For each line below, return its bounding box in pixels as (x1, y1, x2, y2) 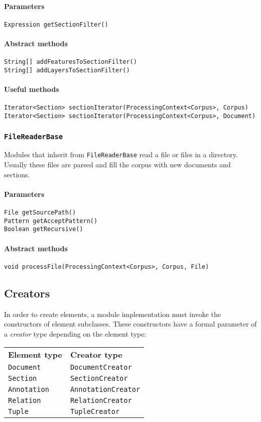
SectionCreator (70, 374, 128, 382)
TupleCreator (70, 407, 120, 415)
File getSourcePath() (4, 209, 76, 217)
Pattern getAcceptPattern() (4, 217, 98, 225)
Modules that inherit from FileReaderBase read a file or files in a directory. (4, 149, 238, 160)
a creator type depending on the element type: (4, 328, 147, 339)
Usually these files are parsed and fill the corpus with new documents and (4, 159, 231, 170)
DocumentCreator (70, 363, 132, 371)
